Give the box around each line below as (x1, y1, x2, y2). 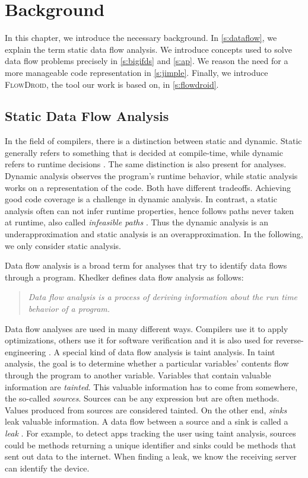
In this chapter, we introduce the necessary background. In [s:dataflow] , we (5, 31, 277, 44)
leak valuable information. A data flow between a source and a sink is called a (5, 415, 288, 428)
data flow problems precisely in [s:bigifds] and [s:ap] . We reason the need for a (5, 55, 288, 67)
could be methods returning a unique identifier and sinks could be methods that (5, 438, 296, 451)
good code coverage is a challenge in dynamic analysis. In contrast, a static (5, 193, 277, 205)
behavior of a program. (28, 302, 110, 315)
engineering (5, 345, 46, 358)
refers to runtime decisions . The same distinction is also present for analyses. (5, 158, 287, 170)
